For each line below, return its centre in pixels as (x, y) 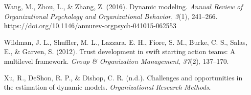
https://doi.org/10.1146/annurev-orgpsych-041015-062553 (90, 26)
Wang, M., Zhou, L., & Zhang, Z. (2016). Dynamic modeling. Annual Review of (123, 6)
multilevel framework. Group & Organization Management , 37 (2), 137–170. (116, 61)
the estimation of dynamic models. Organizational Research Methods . (107, 87)
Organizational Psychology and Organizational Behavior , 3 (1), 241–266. (111, 16)
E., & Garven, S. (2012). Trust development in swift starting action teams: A (120, 51)
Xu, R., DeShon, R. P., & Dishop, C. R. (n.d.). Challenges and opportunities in (123, 77)
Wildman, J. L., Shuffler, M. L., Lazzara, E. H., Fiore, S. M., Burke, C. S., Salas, (126, 42)
